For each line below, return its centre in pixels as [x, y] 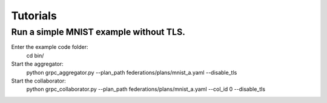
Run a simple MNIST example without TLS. [98, 32]
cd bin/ [35, 55]
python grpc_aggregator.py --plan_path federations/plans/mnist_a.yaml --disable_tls [132, 72]
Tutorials [34, 16]
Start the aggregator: [37, 64]
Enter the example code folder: [50, 47]
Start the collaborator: [38, 81]
